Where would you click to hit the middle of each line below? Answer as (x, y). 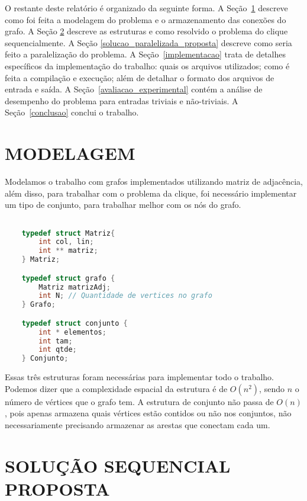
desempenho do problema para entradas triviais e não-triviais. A (122, 100)
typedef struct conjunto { (75, 323)
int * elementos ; (72, 332)
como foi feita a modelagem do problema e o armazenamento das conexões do (146, 19)
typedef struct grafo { (68, 278)
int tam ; (56, 341)
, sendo (272, 388)
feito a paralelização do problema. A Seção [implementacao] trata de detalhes (146, 54)
